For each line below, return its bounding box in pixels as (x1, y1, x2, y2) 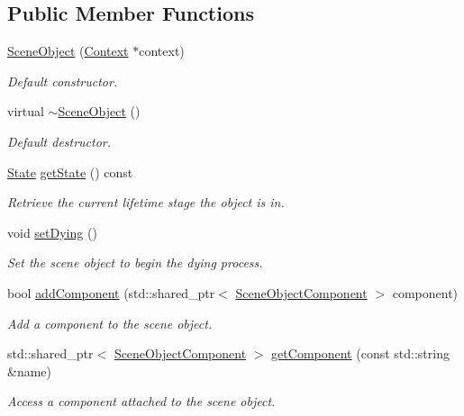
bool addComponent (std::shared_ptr (7, 283, 215, 302)
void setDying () (7, 222, 97, 241)
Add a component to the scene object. (7, 313, 213, 332)
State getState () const (7, 162, 133, 181)
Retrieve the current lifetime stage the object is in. (7, 193, 285, 212)
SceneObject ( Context (7, 41, 129, 60)
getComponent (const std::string (271, 344, 450, 363)
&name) (7, 361, 51, 380)
